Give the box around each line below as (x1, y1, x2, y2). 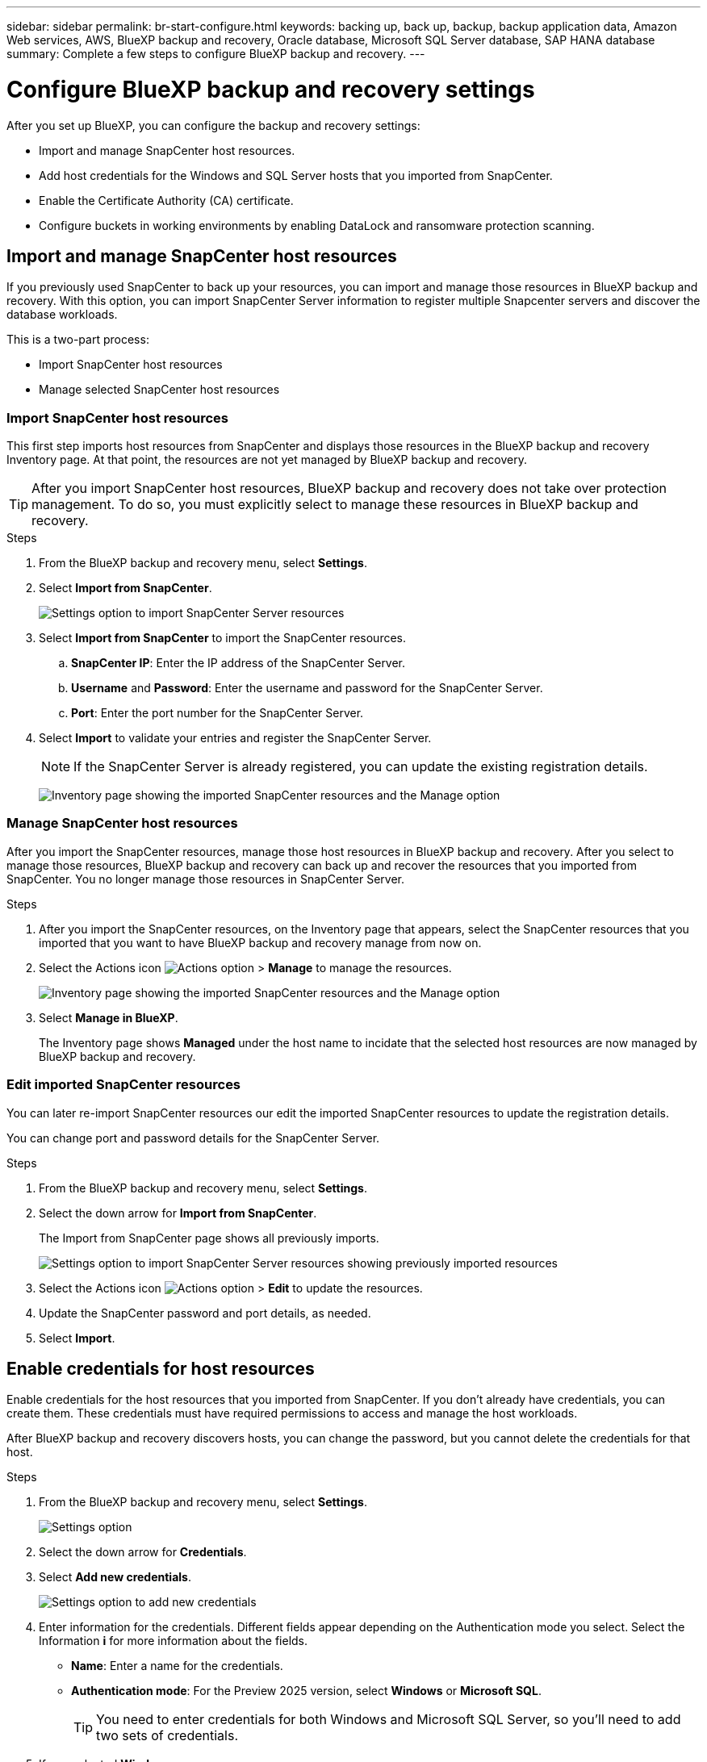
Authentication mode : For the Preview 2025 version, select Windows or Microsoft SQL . (71, 1684, 542, 1698)
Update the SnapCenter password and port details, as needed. (39, 1305, 371, 1320)
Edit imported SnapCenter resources (6, 1076, 241, 1093)
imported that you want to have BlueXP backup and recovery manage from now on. (39, 935, 482, 950)
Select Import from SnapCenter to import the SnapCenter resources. (39, 631, 406, 645)
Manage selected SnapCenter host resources (39, 382, 280, 397)
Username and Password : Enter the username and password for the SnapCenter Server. (71, 681, 543, 695)
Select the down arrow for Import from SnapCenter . (39, 1205, 317, 1220)
